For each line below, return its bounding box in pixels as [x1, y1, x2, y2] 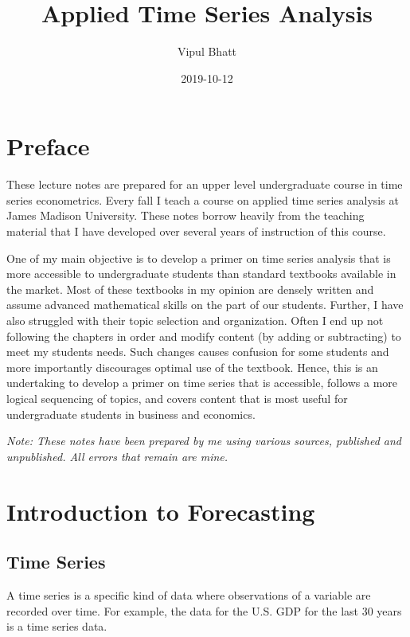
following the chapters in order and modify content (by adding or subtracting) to [6, 327, 401, 344]
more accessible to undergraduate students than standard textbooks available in [6, 265, 396, 282]
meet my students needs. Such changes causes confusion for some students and [6, 343, 389, 360]
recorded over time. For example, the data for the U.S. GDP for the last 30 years [6, 602, 402, 619]
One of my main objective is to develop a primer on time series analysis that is [6, 249, 391, 266]
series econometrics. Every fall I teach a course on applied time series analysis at [6, 191, 399, 208]
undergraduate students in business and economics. [6, 405, 256, 422]
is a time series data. [6, 618, 107, 635]
